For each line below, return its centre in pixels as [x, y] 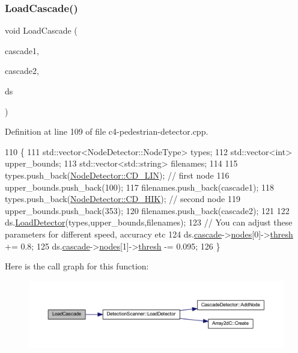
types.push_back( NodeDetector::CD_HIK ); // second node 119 [123, 199]
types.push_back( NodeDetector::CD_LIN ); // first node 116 [117, 175]
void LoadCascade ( [41, 30]
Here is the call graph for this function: [77, 266]
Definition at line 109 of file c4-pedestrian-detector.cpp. [107, 131]
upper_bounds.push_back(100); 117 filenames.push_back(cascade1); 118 [140, 187]
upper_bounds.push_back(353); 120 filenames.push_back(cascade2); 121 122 [147, 210]
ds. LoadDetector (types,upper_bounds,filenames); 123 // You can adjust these [149, 222]
